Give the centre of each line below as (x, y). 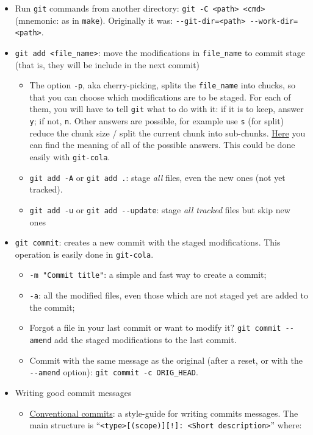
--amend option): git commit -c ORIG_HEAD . (114, 372)
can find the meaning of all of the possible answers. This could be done (162, 145)
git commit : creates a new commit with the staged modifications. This (148, 242)
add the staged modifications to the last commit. (146, 339)
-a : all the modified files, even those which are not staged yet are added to (169, 295)
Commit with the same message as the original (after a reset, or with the (166, 360)
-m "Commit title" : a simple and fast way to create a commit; (148, 274)
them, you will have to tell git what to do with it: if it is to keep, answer (167, 109)
